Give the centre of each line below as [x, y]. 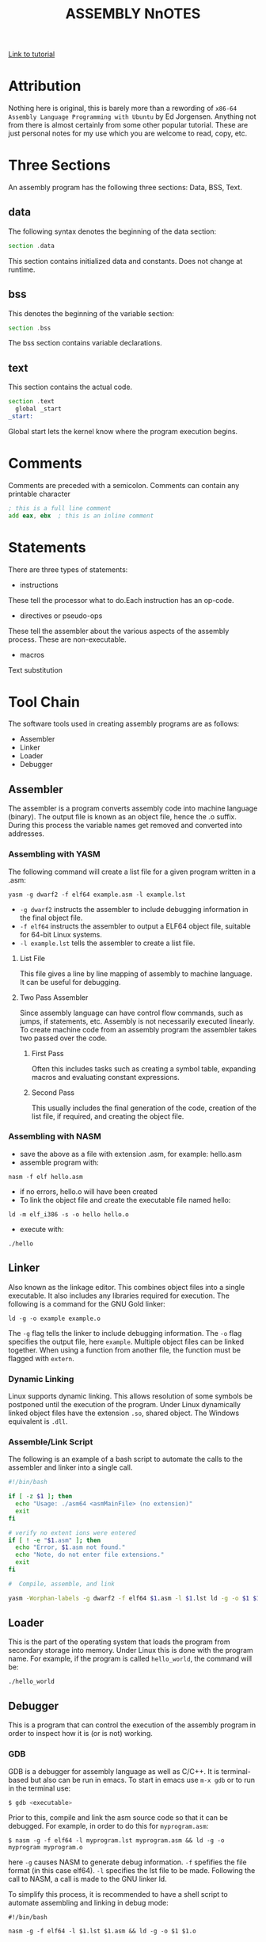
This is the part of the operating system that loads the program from [119, 1642]
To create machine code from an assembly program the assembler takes [138, 1029]
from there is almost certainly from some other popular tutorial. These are [128, 125]
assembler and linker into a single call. [70, 1467]
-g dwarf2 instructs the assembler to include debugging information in [134, 909]
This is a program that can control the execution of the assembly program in [132, 1725]
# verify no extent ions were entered [72, 1533]
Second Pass [53, 1092]
